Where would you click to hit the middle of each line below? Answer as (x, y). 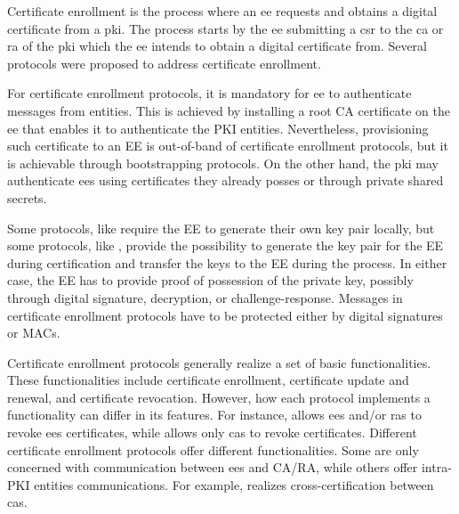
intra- (436, 467)
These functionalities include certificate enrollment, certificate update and (208, 380)
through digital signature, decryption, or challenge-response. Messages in (205, 297)
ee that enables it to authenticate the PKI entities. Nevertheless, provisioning (218, 128)
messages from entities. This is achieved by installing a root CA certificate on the (229, 110)
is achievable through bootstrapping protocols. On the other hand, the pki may (223, 163)
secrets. (27, 197)
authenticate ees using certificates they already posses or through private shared (225, 180)
